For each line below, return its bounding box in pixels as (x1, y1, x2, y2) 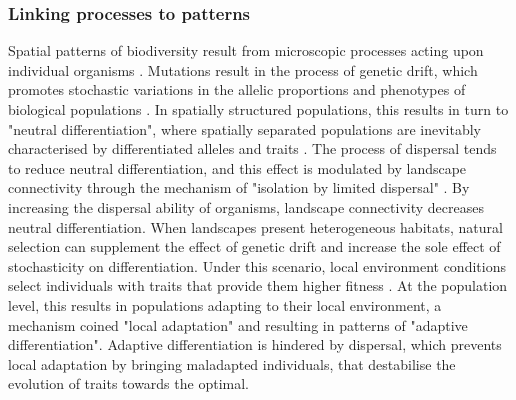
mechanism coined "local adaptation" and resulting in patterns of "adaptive (8, 314, 468, 335)
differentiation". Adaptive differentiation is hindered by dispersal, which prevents (8, 334, 502, 355)
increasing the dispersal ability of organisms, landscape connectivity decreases (8, 196, 484, 217)
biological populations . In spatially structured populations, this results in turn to (8, 99, 509, 119)
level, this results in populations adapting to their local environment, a (8, 294, 442, 315)
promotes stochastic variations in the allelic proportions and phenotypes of (8, 79, 466, 100)
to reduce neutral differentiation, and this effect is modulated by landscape (8, 157, 467, 178)
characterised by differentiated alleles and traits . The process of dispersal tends (8, 138, 497, 159)
